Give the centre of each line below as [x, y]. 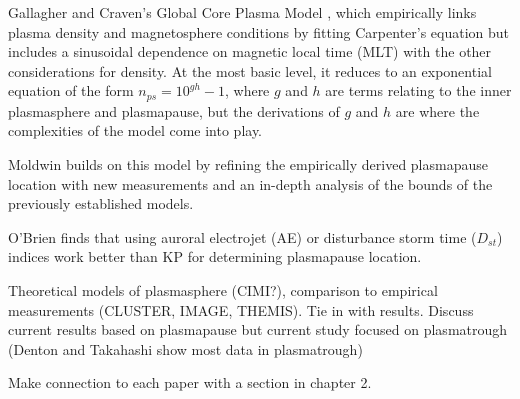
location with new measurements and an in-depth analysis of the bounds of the [250, 183]
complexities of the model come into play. [135, 130]
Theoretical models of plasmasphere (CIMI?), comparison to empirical [223, 289]
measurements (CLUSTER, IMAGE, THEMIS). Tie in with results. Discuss [241, 309]
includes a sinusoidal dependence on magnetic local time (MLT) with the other [250, 51]
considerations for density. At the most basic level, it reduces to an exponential [250, 70]
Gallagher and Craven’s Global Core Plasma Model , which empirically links [242, 12]
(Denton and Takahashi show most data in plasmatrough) [185, 348]
